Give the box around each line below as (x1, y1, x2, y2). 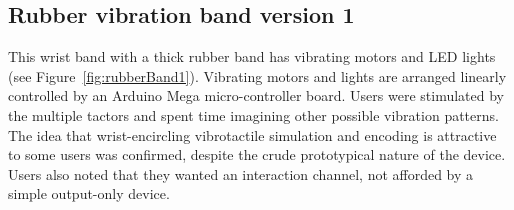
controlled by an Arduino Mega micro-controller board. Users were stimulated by (8, 85, 504, 106)
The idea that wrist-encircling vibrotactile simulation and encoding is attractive (8, 124, 497, 145)
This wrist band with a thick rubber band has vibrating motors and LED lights (8, 46, 496, 67)
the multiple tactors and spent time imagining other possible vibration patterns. (8, 104, 499, 125)
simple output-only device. (8, 183, 170, 204)
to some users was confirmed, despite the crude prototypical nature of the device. (8, 144, 506, 165)
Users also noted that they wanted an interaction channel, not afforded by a (8, 163, 474, 184)
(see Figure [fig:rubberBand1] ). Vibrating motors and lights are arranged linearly (8, 65, 507, 86)
